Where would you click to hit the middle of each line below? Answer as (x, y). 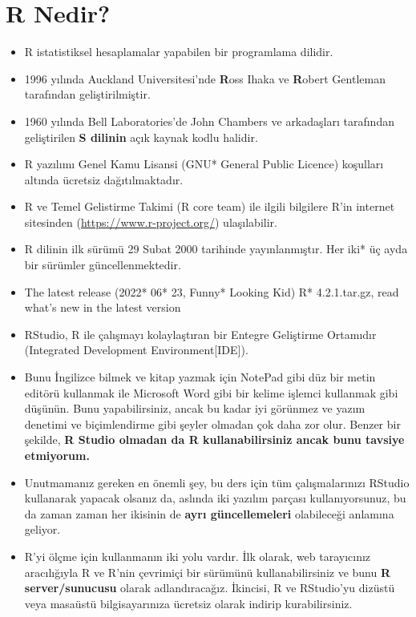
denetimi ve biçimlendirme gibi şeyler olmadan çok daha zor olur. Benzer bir (212, 423)
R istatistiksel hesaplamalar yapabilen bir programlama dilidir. (179, 52)
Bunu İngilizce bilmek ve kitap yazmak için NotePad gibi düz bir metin (200, 377)
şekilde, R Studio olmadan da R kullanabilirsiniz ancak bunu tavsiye (214, 440)
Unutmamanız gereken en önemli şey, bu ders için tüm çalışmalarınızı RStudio (217, 482)
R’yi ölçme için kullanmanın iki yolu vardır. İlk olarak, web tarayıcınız (198, 556)
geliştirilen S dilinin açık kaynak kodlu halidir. (141, 137)
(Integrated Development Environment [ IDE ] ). (136, 350)
